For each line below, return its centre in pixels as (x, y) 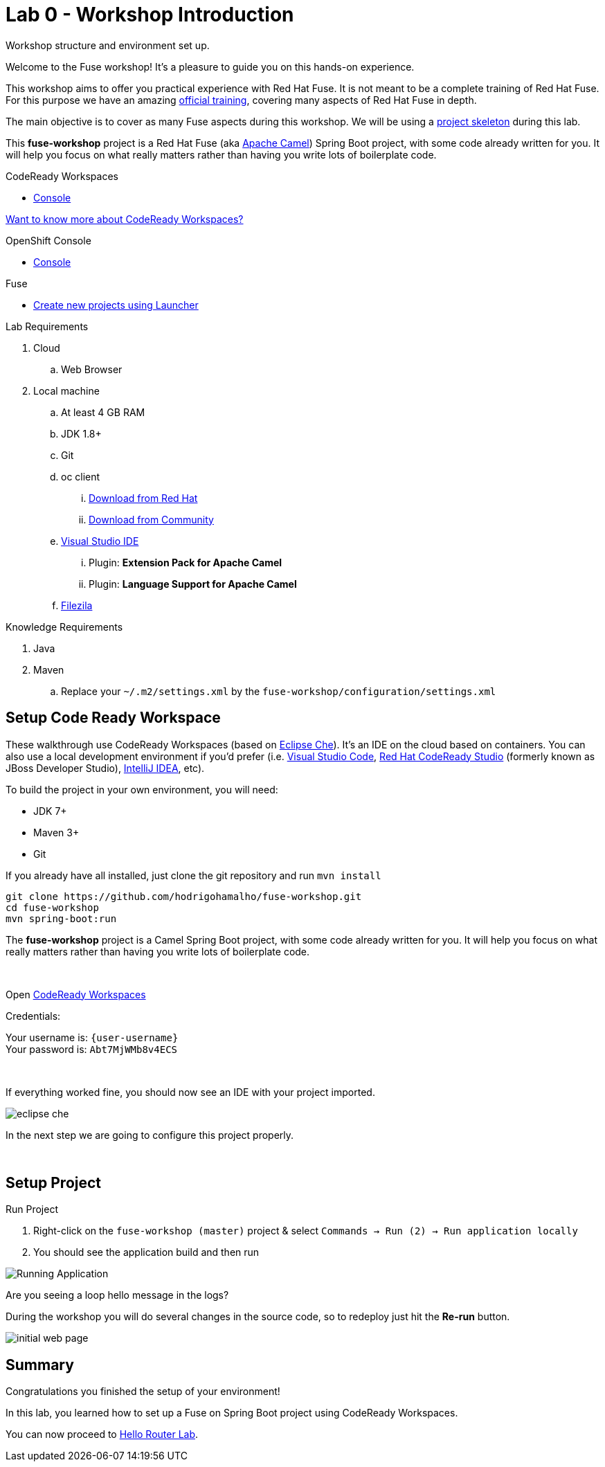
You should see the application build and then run (146, 1252)
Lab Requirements (47, 326)
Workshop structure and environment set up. (108, 45)
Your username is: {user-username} (92, 1037)
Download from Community (151, 519)
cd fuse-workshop (52, 907)
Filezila (77, 605)
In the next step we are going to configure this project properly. (150, 1135)
